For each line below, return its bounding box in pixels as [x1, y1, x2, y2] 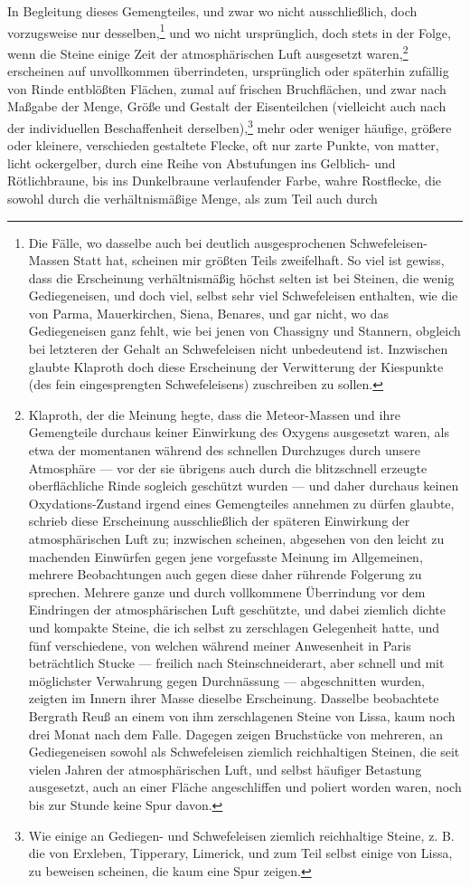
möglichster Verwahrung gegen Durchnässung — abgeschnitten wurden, [28, 671, 426, 690]
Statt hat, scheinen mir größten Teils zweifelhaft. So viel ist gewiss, [73, 251, 445, 270]
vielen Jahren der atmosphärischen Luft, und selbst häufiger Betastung [28, 759, 422, 778]
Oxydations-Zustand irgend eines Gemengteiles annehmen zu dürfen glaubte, [28, 493, 455, 512]
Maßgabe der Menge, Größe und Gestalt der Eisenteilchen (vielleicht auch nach [7, 97, 446, 116]
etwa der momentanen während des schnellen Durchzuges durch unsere [28, 441, 420, 460]
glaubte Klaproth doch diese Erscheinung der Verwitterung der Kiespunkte [28, 357, 444, 376]
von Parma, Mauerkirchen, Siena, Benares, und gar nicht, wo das [28, 303, 389, 322]
